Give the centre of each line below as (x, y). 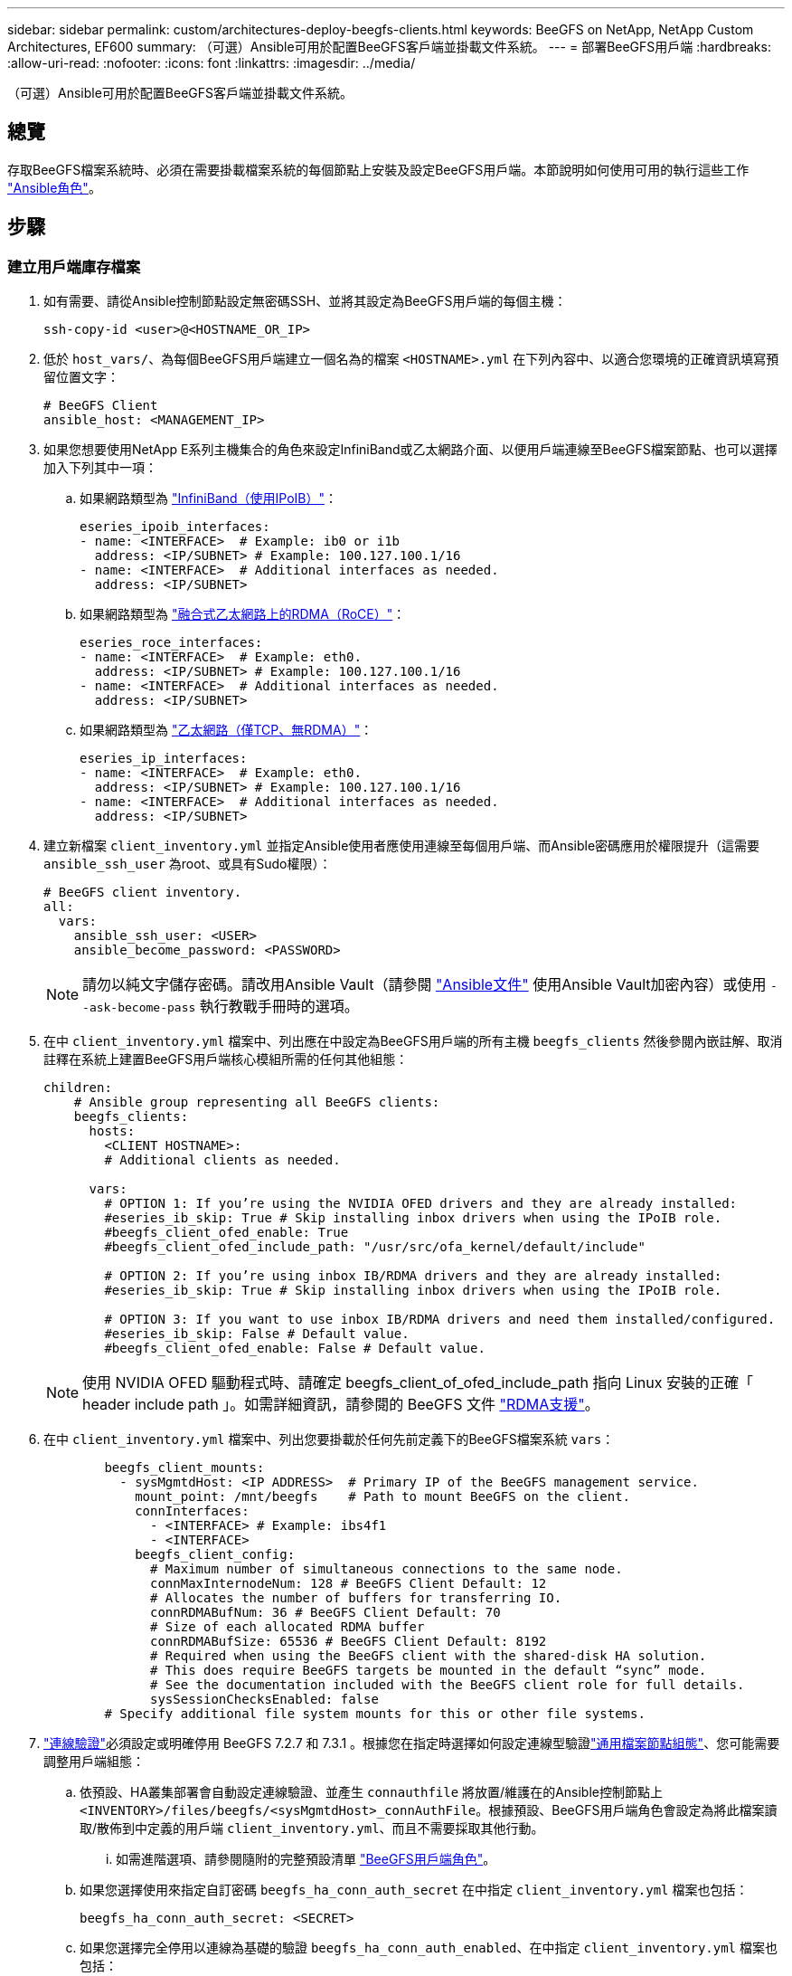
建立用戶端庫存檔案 (74, 266)
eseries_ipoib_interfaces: (175, 527)
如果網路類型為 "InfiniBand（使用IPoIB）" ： (209, 499)
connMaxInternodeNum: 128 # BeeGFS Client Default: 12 (349, 1584)
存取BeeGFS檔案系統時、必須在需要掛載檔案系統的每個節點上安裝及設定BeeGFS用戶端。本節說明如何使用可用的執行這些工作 (378, 169)
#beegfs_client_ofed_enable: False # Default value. (295, 1349)
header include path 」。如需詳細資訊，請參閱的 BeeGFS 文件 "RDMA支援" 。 (341, 1405)
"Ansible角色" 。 (54, 187)
